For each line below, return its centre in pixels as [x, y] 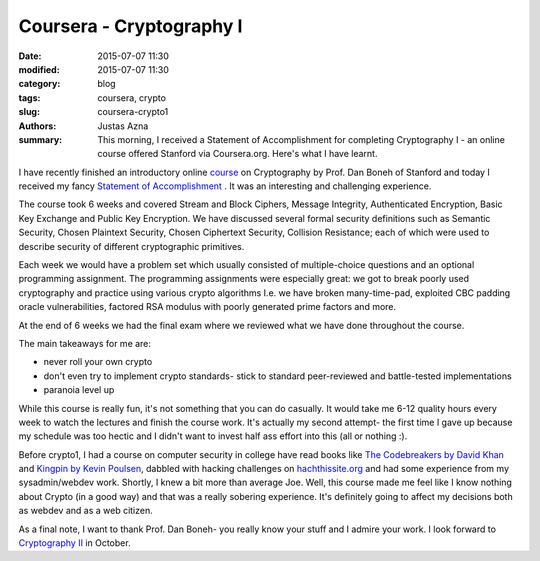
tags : [29, 97]
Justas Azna [123, 126]
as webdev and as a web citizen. [86, 511]
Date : [30, 56]
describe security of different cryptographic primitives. [131, 246]
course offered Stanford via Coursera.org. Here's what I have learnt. [237, 154]
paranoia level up [79, 390]
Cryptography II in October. [74, 543]
